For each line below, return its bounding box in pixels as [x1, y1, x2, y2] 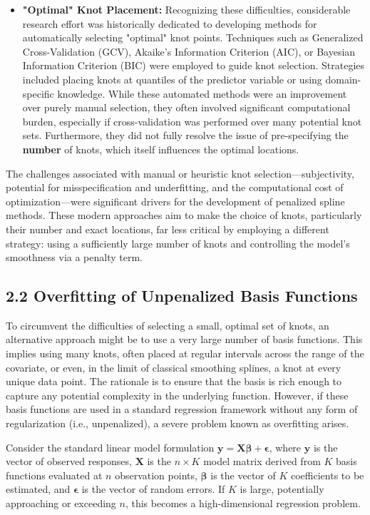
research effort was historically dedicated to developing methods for [22, 16, 317, 31]
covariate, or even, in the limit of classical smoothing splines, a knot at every [6, 360, 341, 374]
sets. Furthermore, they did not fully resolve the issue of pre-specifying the [22, 128, 349, 143]
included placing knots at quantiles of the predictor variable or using [22, 71, 322, 86]
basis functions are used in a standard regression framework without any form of [6, 402, 358, 417]
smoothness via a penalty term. [6, 250, 143, 265]
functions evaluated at [6, 467, 103, 482]
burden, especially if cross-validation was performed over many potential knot [22, 113, 362, 128]
